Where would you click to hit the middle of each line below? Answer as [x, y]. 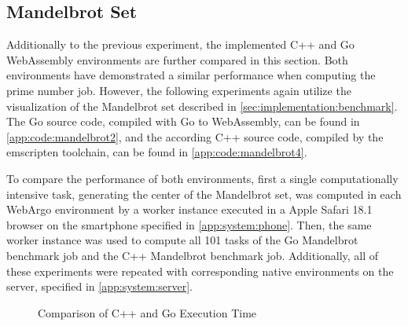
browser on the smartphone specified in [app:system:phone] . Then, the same [189, 224]
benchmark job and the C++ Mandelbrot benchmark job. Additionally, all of [193, 255]
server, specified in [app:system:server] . [99, 286]
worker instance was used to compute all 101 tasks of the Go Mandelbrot [182, 240]
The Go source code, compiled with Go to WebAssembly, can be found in [183, 121]
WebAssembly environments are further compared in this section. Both [177, 59]
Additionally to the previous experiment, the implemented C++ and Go [180, 44]
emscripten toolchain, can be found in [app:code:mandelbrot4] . [157, 152]
